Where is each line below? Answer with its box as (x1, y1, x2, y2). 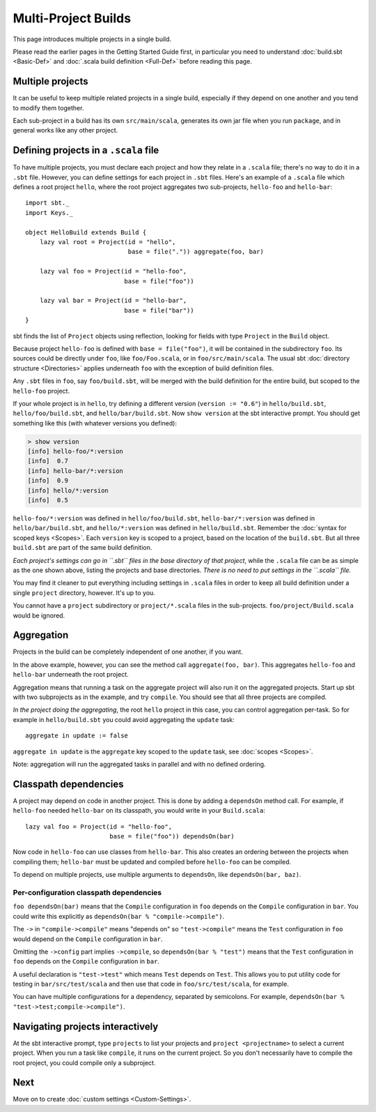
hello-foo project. (13, 386, 70, 395)
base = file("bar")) (124, 306, 194, 314)
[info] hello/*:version (27, 486, 109, 495)
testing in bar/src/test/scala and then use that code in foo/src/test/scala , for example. (13, 980, 289, 989)
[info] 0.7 (27, 457, 69, 465)
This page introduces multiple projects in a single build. (13, 35, 172, 43)
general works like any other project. (13, 126, 118, 135)
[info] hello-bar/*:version (27, 467, 123, 474)
